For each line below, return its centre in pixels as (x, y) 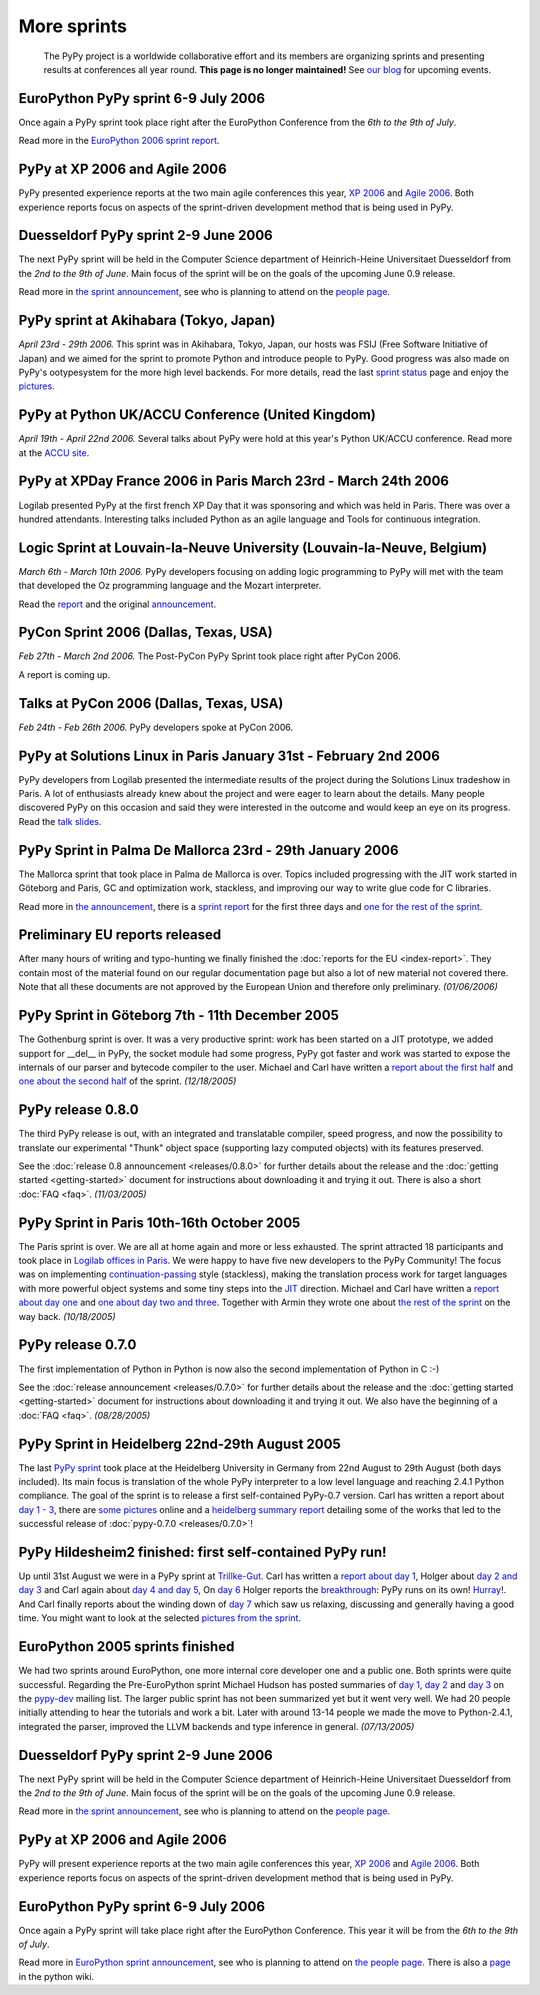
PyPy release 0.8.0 (78, 1110)
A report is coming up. (64, 674)
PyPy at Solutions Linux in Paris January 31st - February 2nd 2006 (229, 755)
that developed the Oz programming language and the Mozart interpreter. (170, 586)
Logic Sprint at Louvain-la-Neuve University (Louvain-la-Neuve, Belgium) (253, 547)
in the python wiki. (56, 1976)
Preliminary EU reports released (120, 935)
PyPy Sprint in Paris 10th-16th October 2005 (159, 1222)
